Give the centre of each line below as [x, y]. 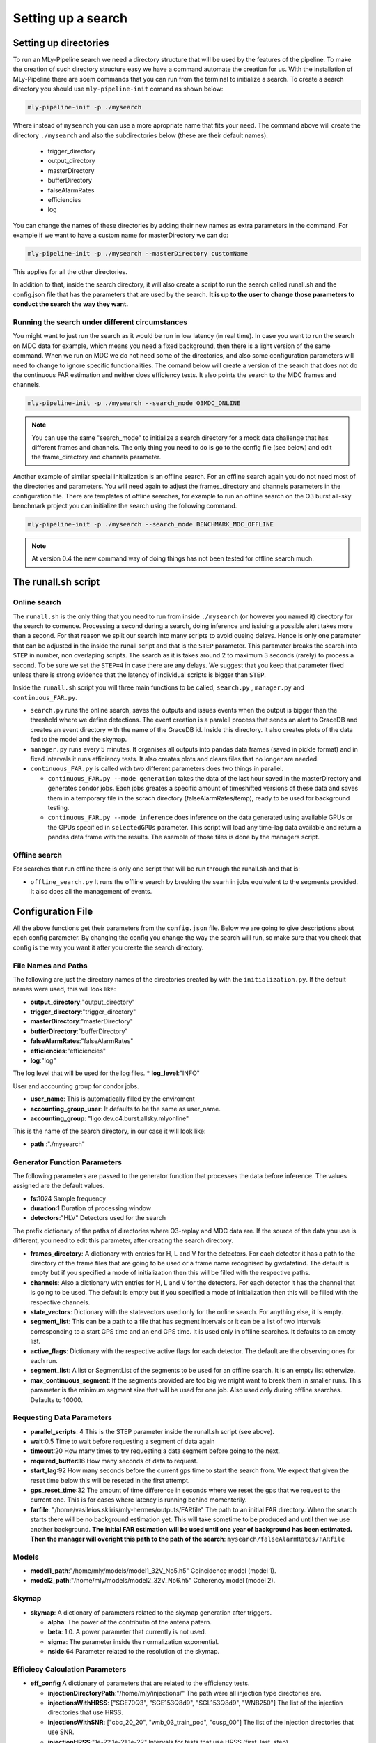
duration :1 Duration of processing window [91, 1208]
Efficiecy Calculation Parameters [70, 1669]
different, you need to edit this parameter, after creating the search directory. [123, 1240]
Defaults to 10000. [57, 1400]
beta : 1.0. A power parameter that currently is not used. [127, 1632]
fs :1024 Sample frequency [68, 1198]
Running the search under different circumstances [100, 322]
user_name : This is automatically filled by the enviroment [112, 1099]
